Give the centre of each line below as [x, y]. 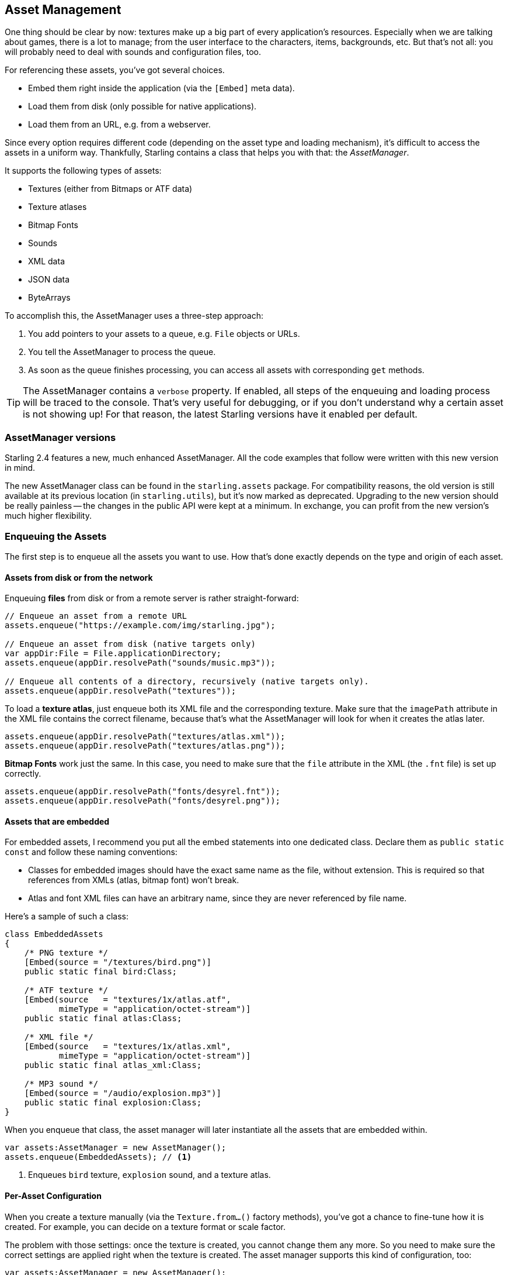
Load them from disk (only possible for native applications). [142, 106]
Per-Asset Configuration [53, 1195]
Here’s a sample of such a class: [67, 916]
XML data [46, 261]
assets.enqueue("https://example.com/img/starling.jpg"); [140, 626]
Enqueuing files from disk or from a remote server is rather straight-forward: [152, 598]
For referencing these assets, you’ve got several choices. [115, 70]
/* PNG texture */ [66, 953]
